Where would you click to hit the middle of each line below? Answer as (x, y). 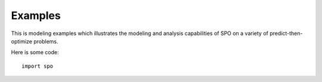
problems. (46, 41)
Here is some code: (35, 52)
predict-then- (286, 33)
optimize (22, 41)
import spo (38, 66)
